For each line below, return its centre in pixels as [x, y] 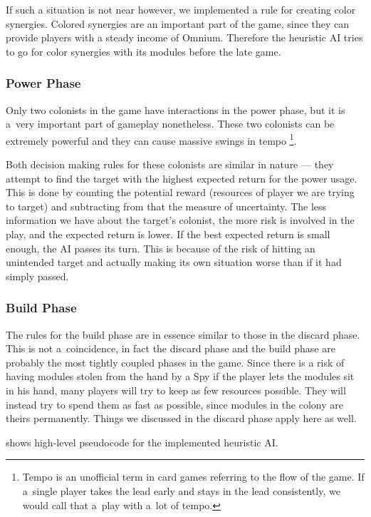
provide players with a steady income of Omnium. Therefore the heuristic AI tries [184, 37]
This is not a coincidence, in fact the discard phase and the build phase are [171, 348]
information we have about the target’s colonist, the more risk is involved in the [180, 220]
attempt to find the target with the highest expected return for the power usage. [182, 178]
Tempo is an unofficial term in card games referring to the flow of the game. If [193, 477]
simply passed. [37, 276]
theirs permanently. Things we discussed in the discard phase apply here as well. [181, 418]
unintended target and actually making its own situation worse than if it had [174, 262]
